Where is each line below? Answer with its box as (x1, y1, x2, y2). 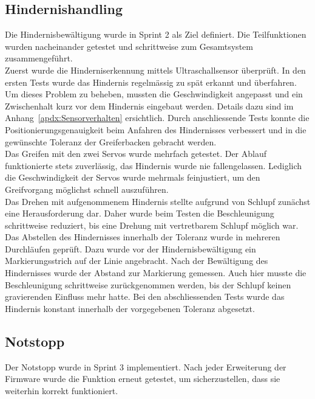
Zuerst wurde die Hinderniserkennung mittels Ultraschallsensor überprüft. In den (5, 63, 306, 76)
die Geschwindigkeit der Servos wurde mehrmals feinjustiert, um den (5, 171, 260, 184)
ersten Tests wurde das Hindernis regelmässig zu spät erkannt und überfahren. (5, 75, 297, 88)
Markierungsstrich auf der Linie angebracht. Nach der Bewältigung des (5, 254, 268, 267)
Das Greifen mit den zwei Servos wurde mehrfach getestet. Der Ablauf (5, 147, 266, 160)
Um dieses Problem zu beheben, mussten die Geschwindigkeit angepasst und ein (5, 88, 303, 100)
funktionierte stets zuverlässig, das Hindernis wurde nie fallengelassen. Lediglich (5, 159, 302, 172)
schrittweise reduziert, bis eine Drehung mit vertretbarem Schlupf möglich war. (5, 218, 299, 231)
